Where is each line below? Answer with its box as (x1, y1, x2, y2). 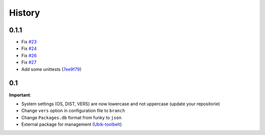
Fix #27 (21, 59, 37, 66)
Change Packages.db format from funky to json (21, 114, 122, 120)
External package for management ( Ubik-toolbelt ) (21, 121, 122, 127)
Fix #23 (21, 39, 37, 45)
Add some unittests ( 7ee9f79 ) (21, 66, 82, 72)
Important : (9, 92, 31, 98)
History (9, 7, 40, 18)
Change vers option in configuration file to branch (21, 108, 125, 113)
